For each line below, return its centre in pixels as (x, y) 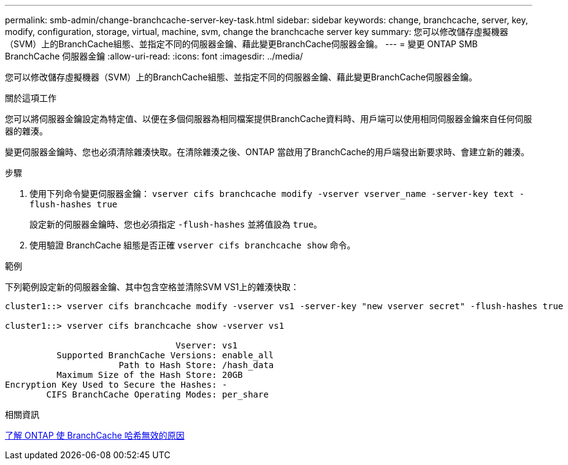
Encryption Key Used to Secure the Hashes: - (116, 385)
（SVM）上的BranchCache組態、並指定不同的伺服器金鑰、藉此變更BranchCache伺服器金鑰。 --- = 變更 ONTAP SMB (241, 44)
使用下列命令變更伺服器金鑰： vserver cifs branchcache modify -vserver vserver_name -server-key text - (277, 194)
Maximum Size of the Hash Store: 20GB (150, 375)
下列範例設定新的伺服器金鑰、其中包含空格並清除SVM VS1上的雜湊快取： (152, 287)
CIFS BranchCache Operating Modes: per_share (157, 394)
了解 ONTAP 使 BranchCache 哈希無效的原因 (95, 435)
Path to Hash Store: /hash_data (196, 365)
